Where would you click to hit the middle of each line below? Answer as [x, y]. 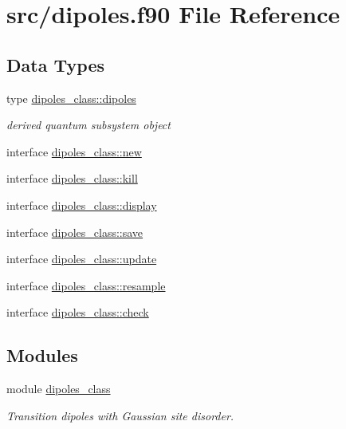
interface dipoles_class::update [82, 259]
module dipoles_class [59, 389]
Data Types [55, 64]
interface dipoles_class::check [78, 312]
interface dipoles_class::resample [86, 285]
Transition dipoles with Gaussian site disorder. [120, 415]
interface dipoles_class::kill [72, 178]
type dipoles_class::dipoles [71, 98]
